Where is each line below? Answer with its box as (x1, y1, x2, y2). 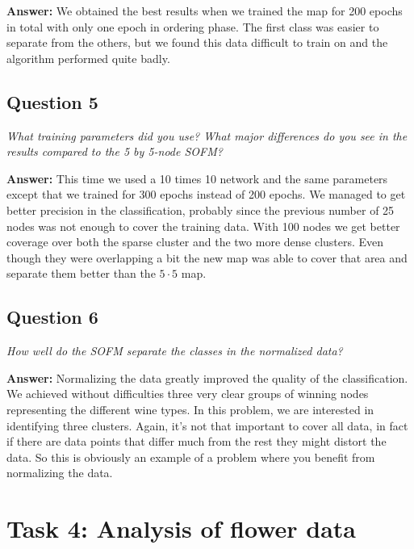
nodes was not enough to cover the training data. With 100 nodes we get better (6, 217, 400, 234)
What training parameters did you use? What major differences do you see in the (6, 127, 408, 144)
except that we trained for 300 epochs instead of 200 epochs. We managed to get (6, 186, 406, 203)
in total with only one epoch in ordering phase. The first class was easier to (6, 18, 379, 35)
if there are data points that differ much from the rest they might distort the (6, 433, 387, 450)
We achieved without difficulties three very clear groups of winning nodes (6, 385, 369, 402)
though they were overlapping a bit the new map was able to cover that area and (6, 249, 408, 266)
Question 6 (6, 304, 98, 329)
